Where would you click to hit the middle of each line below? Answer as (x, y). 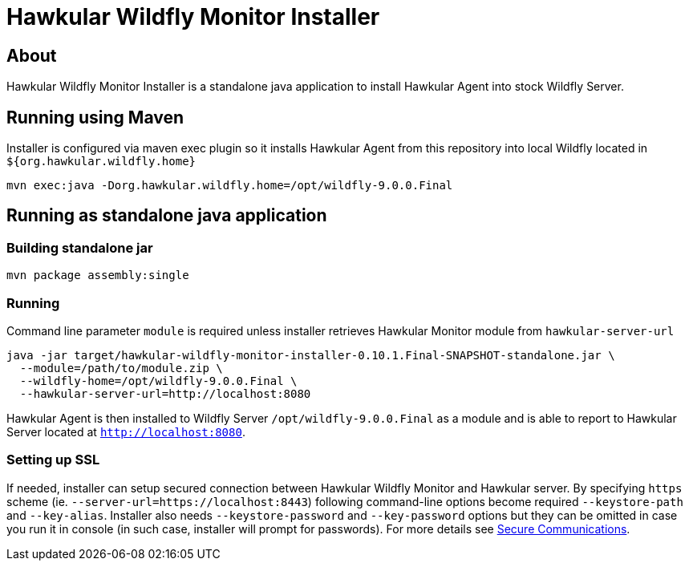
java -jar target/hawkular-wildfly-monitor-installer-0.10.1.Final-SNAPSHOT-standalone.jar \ (311, 355)
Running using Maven (95, 117)
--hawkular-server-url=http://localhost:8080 (165, 393)
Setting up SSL (53, 460)
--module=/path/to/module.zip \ (121, 368)
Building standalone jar (80, 247)
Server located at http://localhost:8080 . (126, 431)
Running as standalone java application (167, 216)
